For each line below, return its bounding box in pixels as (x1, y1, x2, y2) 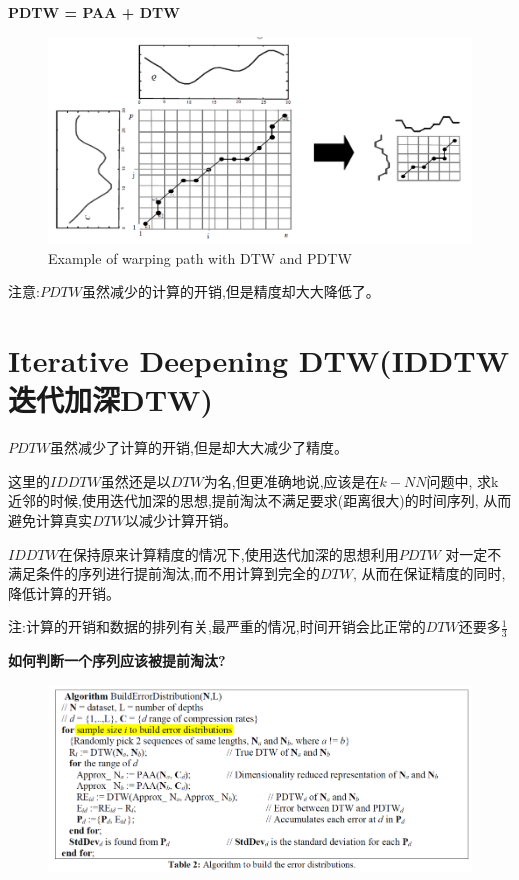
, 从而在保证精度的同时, (352, 563, 506, 584)
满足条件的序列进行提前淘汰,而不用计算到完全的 (8, 563, 320, 584)
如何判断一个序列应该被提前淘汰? (8, 650, 226, 671)
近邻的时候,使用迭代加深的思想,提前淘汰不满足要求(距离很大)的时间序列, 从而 (8, 490, 512, 511)
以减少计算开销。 (125, 509, 237, 530)
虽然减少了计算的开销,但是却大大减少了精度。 (50, 437, 348, 458)
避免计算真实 (8, 509, 92, 530)
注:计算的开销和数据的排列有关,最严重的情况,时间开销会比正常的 (8, 616, 426, 637)
